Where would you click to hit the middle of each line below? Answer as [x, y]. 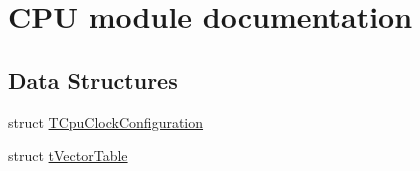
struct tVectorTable [68, 155]
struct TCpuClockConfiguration [106, 121]
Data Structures [93, 79]
